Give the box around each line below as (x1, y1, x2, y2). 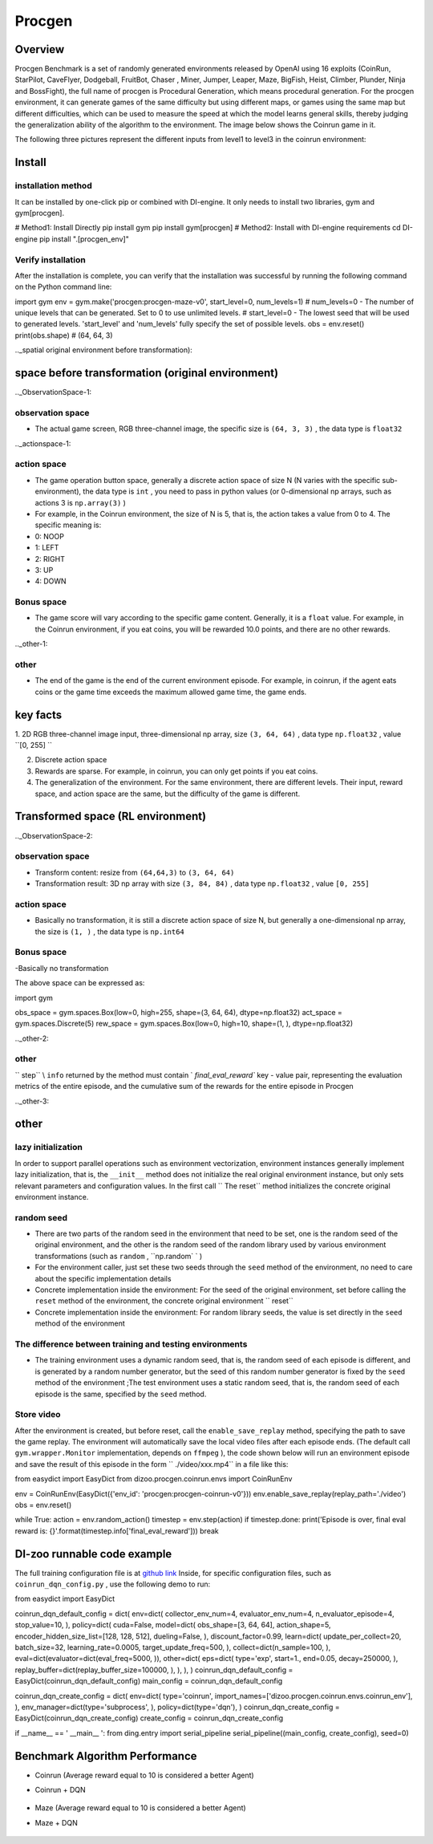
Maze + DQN (34, 1818, 78, 1827)
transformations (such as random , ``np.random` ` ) (34, 1251, 203, 1261)
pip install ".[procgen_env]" (38, 234, 130, 244)
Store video (14, 1409, 61, 1420)
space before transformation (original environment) (14, 366, 279, 380)
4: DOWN (34, 576, 67, 586)
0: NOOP (34, 531, 64, 541)
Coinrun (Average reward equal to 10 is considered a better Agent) (34, 1770, 254, 1780)
